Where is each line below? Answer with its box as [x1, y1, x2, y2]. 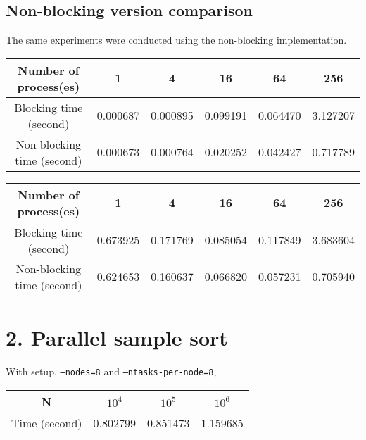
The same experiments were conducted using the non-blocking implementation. [6, 32, 347, 47]
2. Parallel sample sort [6, 322, 228, 351]
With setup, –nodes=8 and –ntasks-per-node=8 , [6, 363, 217, 378]
